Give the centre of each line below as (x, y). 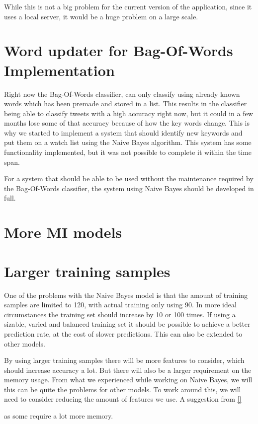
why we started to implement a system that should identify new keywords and (123, 132)
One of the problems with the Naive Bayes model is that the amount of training (126, 295)
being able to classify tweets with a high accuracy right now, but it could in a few (129, 113)
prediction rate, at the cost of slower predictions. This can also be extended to (123, 333)
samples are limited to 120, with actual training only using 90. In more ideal (120, 305)
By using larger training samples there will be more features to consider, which (124, 360)
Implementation (59, 70)
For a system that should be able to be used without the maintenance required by (129, 178)
